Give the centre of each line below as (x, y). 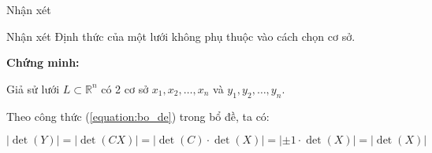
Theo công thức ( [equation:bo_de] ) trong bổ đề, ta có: (138, 116)
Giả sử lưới (33, 88)
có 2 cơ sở (125, 88)
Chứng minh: (43, 62)
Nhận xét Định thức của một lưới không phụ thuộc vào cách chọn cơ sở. (181, 36)
